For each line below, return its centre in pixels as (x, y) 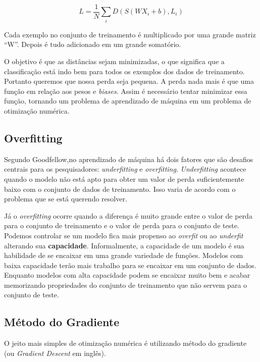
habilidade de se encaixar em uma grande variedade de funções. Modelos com (124, 255)
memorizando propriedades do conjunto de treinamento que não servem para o (126, 285)
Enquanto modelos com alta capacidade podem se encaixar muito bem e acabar (127, 275)
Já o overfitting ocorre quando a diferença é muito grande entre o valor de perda (128, 215)
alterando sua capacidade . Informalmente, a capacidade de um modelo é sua (124, 245)
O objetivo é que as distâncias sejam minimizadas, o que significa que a (114, 61)
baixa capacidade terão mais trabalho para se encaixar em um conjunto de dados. (130, 265)
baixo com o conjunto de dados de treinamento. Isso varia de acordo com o (120, 189)
